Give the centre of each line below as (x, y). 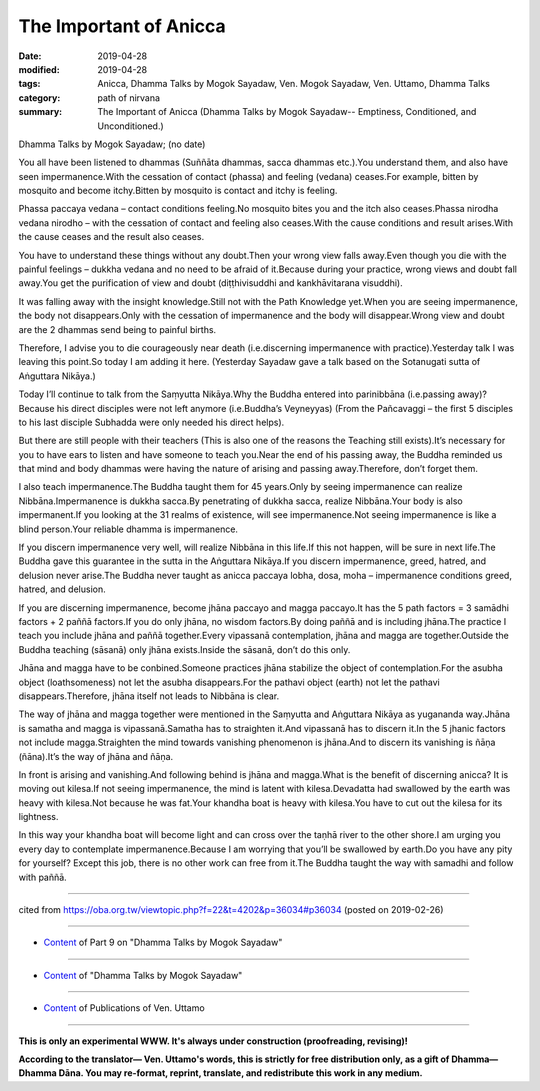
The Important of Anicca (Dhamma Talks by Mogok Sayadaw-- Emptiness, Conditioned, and (287, 112)
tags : (29, 84)
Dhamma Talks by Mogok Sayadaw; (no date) (112, 144)
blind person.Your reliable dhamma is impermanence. (128, 529)
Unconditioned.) (130, 126)
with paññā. (42, 877)
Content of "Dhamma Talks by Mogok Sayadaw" (143, 975)
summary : (40, 112)
